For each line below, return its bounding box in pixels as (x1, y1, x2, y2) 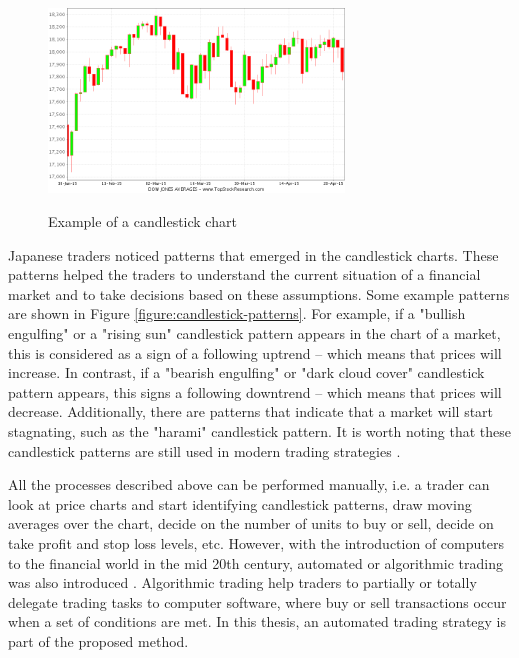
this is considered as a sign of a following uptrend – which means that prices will (8, 342, 502, 363)
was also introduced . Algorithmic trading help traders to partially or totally (8, 572, 477, 593)
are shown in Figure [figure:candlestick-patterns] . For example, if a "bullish (8, 303, 466, 324)
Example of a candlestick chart (48, 211, 237, 232)
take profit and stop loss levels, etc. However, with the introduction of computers (8, 532, 504, 553)
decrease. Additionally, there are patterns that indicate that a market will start (8, 401, 494, 422)
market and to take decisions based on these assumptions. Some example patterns (8, 283, 510, 304)
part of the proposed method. (8, 630, 189, 651)
